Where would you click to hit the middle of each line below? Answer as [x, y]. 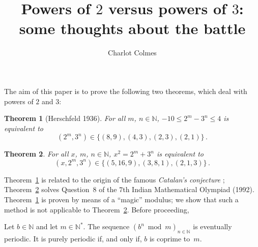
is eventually [212, 226]
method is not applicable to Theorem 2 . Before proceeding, [97, 209]
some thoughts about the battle [132, 28]
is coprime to [170, 239]
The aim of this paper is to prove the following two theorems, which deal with [126, 91]
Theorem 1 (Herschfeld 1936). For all [65, 118]
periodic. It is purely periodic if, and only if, [73, 239]
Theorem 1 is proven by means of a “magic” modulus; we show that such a [121, 199]
